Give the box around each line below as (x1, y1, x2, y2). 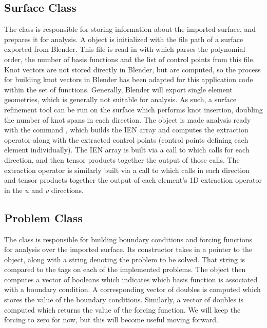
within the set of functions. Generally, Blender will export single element (4, 84, 233, 94)
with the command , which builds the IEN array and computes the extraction (4, 124, 249, 135)
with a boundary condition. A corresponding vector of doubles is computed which (4, 284, 261, 295)
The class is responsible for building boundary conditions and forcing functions (4, 234, 252, 244)
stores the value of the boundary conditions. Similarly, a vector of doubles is (4, 294, 244, 305)
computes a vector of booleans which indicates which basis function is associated (4, 274, 258, 284)
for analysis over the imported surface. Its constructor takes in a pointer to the (4, 244, 252, 255)
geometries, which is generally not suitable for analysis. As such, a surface (4, 94, 237, 105)
